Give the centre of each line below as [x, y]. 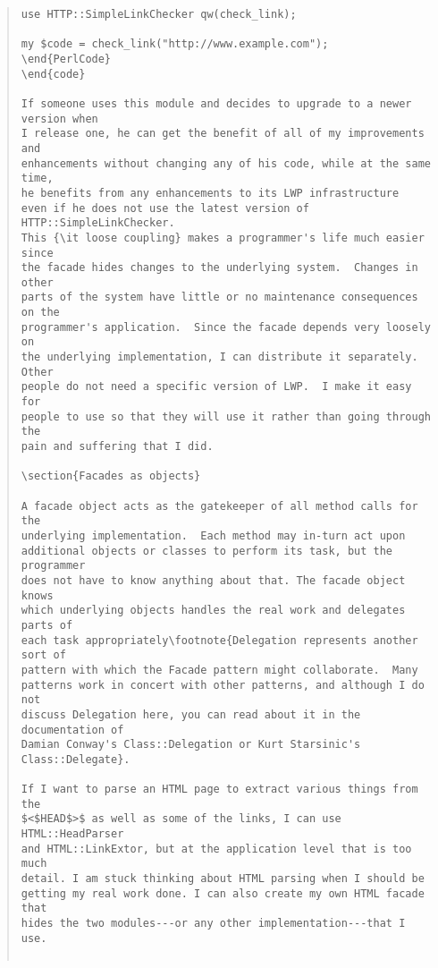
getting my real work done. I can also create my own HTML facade [223, 893]
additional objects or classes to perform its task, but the [207, 551]
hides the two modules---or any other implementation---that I [213, 924]
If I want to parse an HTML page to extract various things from [219, 790]
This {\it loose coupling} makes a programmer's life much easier [223, 238]
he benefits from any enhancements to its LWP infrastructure [210, 193]
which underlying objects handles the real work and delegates [213, 611]
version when [59, 119]
